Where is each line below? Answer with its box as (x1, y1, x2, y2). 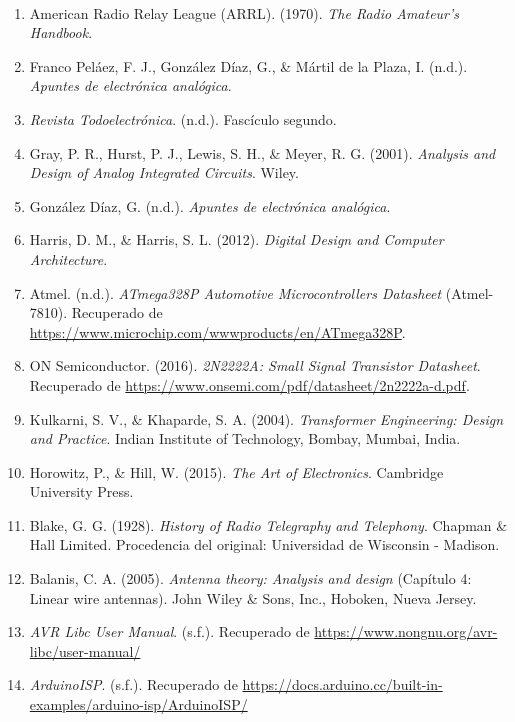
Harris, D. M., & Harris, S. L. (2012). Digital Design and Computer (29, 229, 444, 250)
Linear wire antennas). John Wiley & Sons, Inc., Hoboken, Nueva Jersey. (29, 587, 477, 608)
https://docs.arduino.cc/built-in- (242, 674, 443, 695)
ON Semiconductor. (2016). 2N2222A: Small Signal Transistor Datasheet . (29, 355, 481, 376)
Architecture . (29, 248, 108, 269)
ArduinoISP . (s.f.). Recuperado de (29, 674, 238, 695)
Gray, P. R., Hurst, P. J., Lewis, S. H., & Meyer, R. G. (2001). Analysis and (29, 142, 496, 163)
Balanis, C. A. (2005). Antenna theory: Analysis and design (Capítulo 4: (29, 568, 472, 589)
